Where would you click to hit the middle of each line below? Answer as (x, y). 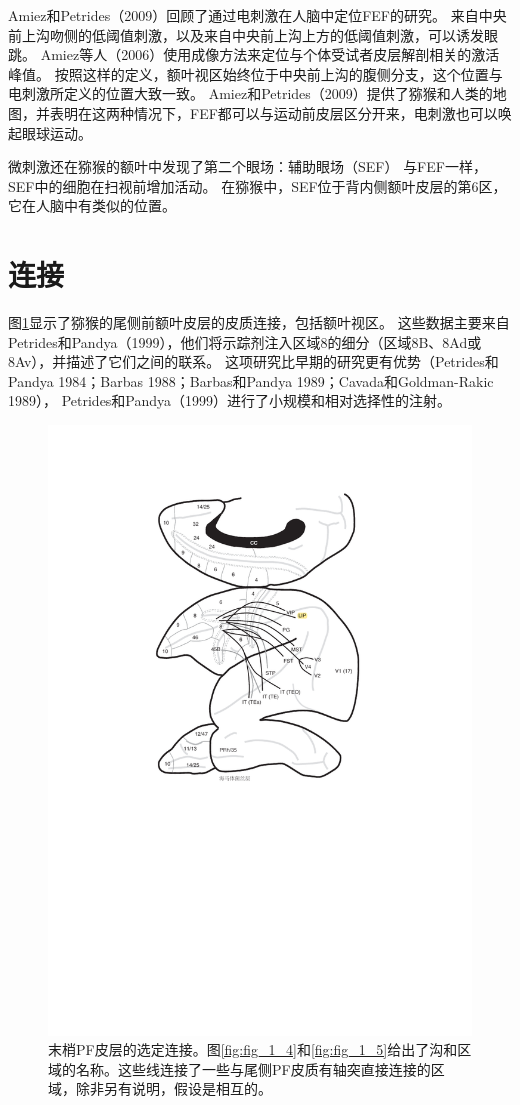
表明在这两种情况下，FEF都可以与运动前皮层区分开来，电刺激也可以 (273, 112)
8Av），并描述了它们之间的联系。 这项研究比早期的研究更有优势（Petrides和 (253, 361)
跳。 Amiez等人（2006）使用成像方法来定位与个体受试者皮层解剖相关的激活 (254, 54)
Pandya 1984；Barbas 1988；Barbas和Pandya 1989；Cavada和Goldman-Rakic (251, 380)
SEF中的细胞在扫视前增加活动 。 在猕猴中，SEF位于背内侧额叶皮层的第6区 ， (257, 185)
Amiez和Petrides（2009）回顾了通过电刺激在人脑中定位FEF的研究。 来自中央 (257, 15)
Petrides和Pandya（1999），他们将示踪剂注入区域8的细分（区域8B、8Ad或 (245, 341)
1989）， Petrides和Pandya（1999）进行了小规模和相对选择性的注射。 (230, 400)
